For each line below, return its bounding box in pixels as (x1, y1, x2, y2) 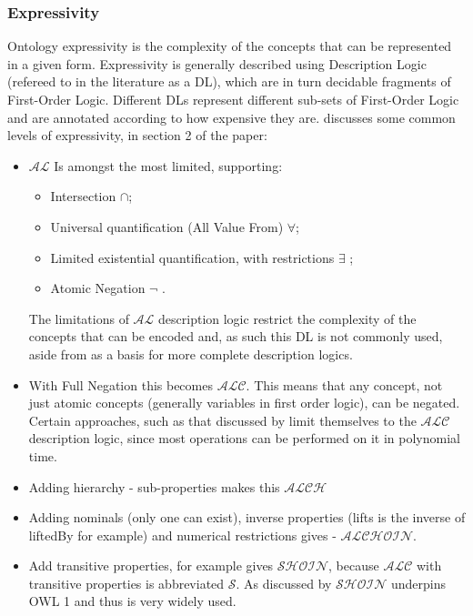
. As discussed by (236, 573, 332, 592)
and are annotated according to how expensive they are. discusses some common (7, 107, 456, 126)
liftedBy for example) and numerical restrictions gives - (28, 525, 337, 544)
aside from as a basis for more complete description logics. (28, 344, 353, 363)
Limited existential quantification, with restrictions (50, 247, 335, 267)
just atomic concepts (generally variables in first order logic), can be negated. (28, 393, 460, 412)
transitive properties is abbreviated (28, 573, 225, 592)
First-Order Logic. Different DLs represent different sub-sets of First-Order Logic (7, 90, 459, 108)
